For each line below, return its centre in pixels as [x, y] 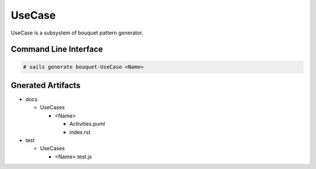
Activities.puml [87, 124]
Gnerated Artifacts [46, 85]
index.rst [80, 132]
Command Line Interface [57, 49]
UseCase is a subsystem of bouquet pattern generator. [77, 33]
